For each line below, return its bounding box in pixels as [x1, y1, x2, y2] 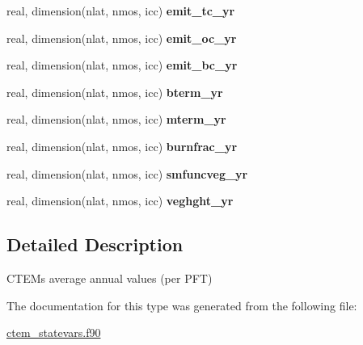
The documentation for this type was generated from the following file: [6, 297, 357, 313]
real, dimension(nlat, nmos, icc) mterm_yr [6, 111, 226, 128]
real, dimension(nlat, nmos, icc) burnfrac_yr [6, 137, 238, 154]
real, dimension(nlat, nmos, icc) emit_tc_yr [6, 2, 235, 19]
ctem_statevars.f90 [6, 324, 101, 341]
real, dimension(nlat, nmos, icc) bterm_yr [6, 83, 223, 100]
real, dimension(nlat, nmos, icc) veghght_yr [6, 192, 234, 209]
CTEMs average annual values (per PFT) [6, 269, 213, 286]
